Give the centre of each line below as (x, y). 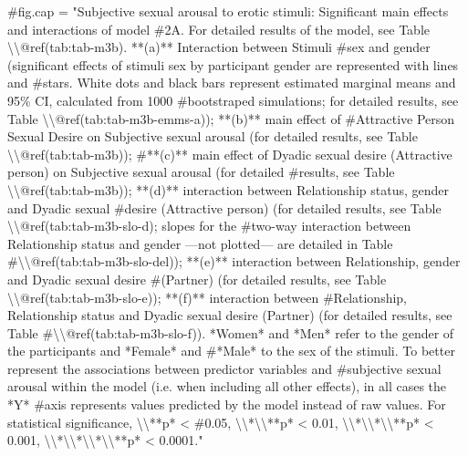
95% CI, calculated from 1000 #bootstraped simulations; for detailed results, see (233, 100)
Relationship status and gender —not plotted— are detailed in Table (200, 243)
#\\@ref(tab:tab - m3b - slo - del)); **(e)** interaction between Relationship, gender (234, 261)
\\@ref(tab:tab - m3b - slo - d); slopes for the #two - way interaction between (209, 226)
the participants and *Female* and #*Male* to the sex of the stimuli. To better (231, 351)
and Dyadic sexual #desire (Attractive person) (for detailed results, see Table (224, 207)
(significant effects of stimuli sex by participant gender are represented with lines (233, 64)
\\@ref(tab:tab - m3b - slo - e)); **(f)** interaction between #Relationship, (208, 297)
